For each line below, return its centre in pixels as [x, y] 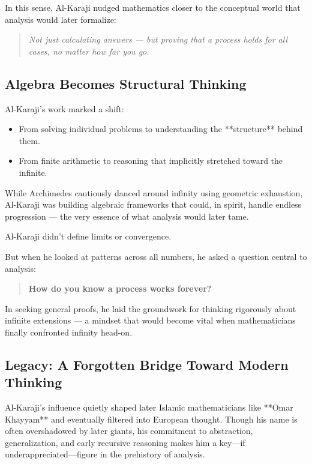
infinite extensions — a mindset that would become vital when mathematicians [150, 320]
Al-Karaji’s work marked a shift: [64, 108]
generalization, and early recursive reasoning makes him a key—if [125, 442]
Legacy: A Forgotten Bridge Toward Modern [147, 364]
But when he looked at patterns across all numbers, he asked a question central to [156, 256]
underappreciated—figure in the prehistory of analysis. [105, 454]
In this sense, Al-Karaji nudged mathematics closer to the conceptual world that [153, 7]
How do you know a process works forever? [120, 288]
